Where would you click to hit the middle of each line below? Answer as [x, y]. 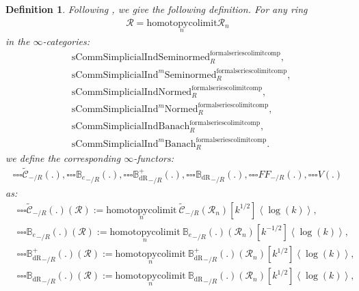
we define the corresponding [63, 158]
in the [18, 41]
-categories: [66, 41]
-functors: [154, 158]
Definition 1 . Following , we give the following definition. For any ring [157, 9]
